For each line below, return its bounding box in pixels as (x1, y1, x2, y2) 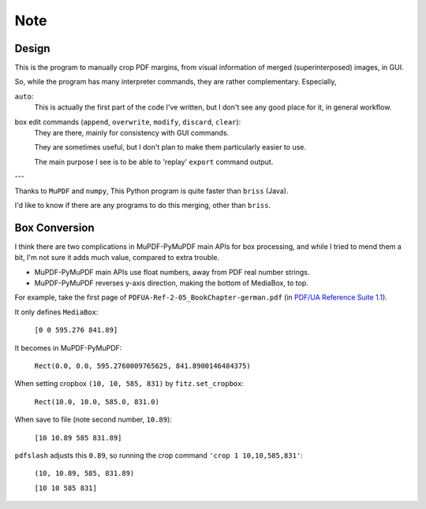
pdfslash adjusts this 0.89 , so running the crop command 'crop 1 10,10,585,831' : (14, 450, 303, 460)
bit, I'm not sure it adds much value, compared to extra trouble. (14, 253, 220, 262)
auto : (14, 91, 34, 101)
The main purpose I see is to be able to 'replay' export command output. (34, 157, 274, 166)
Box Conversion (14, 221, 95, 234)
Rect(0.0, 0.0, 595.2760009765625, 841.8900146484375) (34, 362, 252, 370)
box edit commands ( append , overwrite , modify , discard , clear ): (14, 117, 241, 126)
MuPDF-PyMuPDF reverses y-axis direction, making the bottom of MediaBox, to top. (34, 278, 309, 288)
